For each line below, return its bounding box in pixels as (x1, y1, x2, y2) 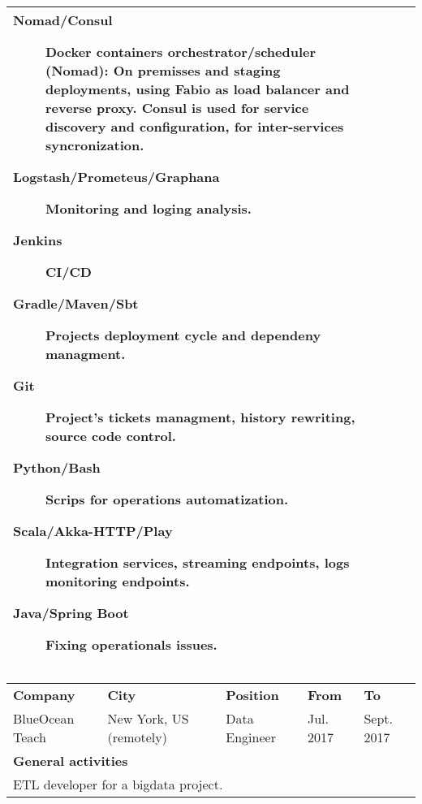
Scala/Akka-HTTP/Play (13, 521, 173, 540)
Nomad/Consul (13, 11, 113, 29)
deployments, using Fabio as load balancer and (45, 80, 350, 98)
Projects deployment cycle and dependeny (45, 326, 321, 344)
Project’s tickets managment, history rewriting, (45, 408, 355, 426)
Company (13, 685, 75, 704)
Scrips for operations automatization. (45, 490, 289, 508)
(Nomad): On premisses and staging (45, 61, 281, 80)
